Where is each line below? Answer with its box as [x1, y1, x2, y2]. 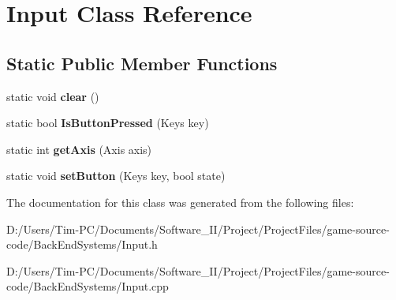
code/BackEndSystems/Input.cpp [6, 278, 169, 294]
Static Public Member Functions [6, 51, 278, 75]
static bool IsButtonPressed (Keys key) [6, 114, 209, 131]
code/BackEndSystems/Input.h [6, 236, 158, 253]
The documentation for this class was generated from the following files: [6, 193, 354, 210]
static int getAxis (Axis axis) [6, 141, 152, 157]
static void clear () [6, 88, 99, 104]
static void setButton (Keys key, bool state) [6, 167, 226, 184]
